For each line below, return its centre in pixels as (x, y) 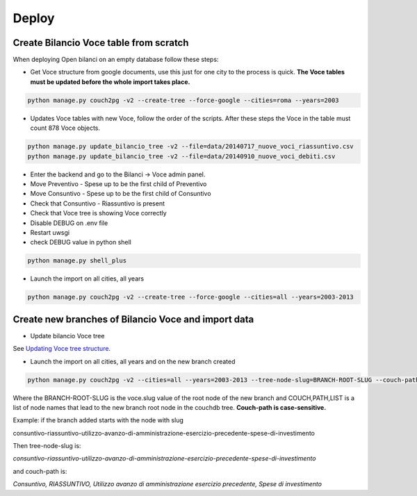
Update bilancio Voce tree (67, 336)
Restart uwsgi (50, 232)
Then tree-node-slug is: (47, 446)
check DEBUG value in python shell (81, 242)
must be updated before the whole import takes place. (110, 82)
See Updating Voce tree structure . (62, 349)
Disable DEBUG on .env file (69, 223)
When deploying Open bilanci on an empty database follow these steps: (116, 60)
